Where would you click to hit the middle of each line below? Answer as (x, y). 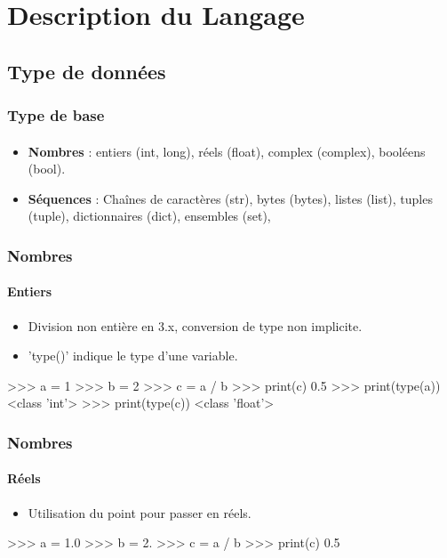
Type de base (56, 115)
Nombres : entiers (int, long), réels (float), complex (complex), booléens (227, 151)
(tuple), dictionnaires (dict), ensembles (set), (149, 216)
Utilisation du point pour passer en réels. (140, 512)
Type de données (87, 71)
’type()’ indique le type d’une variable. (133, 356)
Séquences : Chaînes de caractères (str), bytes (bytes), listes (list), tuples (230, 198)
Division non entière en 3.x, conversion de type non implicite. (195, 325)
